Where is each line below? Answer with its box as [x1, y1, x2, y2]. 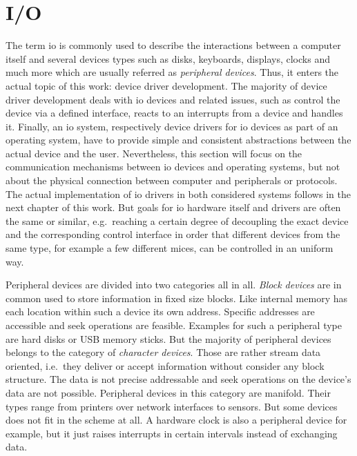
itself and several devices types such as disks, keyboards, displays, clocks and [6, 51, 330, 66]
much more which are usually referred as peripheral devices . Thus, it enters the [6, 65, 339, 79]
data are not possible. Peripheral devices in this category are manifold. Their [6, 385, 331, 399]
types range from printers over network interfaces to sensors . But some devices [6, 399, 338, 413]
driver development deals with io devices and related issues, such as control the [6, 92, 340, 106]
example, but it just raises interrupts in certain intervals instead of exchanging [6, 426, 338, 440]
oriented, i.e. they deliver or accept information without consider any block [6, 358, 325, 373]
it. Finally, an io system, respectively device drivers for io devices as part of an [6, 119, 338, 133]
